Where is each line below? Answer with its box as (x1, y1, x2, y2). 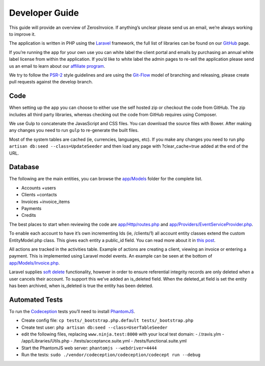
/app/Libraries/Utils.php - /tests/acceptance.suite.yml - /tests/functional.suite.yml (21, 338, 187, 344)
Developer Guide (9, 7, 79, 18)
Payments (21, 206, 42, 211)
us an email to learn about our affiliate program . (9, 63, 106, 69)
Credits (21, 212, 36, 218)
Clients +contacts (21, 192, 57, 198)
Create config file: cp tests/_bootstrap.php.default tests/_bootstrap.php (21, 317, 194, 323)
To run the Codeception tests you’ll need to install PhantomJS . (9, 308, 135, 314)
